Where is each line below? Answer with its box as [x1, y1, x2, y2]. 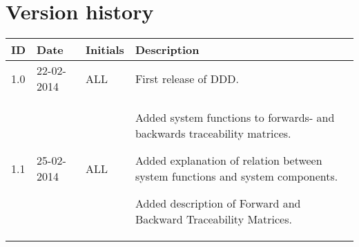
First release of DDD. [135, 70, 239, 86]
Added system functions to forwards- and [135, 109, 335, 126]
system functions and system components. [135, 168, 338, 185]
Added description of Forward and [135, 195, 301, 212]
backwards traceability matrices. [135, 125, 291, 142]
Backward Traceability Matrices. [135, 211, 292, 228]
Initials [86, 42, 124, 58]
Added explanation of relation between [135, 152, 322, 169]
